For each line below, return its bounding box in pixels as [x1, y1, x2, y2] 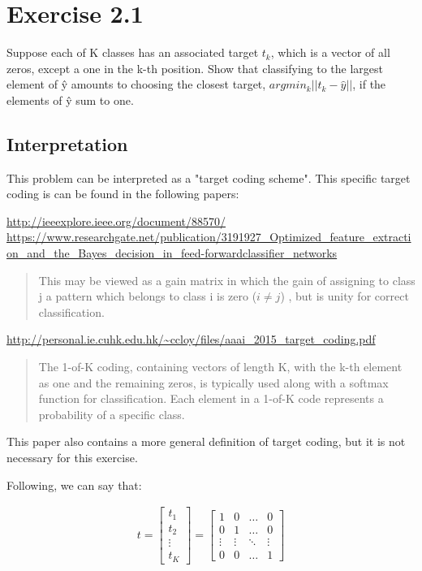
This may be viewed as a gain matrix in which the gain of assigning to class [38, 271, 416, 288]
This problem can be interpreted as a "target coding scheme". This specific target [6, 169, 411, 186]
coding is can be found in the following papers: [6, 185, 239, 202]
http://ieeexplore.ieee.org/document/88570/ [6, 212, 226, 229]
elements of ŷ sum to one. [6, 91, 134, 108]
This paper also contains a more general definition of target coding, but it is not [6, 433, 406, 450]
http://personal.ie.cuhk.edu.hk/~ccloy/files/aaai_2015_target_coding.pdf [6, 331, 376, 348]
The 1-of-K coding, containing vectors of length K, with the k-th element [38, 358, 403, 375]
